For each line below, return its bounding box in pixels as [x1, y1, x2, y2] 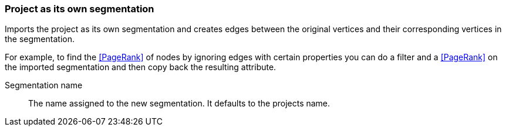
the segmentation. [5, 34, 75, 44]
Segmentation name [5, 80, 83, 91]
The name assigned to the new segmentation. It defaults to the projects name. [28, 98, 330, 109]
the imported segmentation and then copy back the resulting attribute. [5, 62, 276, 73]
